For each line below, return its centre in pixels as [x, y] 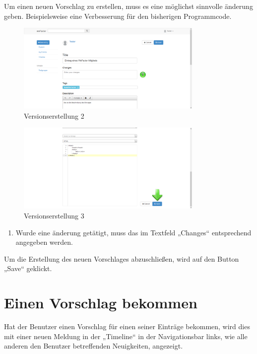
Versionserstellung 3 [54, 215]
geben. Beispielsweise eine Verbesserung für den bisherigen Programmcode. [118, 16]
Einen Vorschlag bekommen [101, 303]
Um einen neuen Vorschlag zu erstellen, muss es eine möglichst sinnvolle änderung [128, 6]
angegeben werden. [44, 242]
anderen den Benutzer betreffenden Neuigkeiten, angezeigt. [94, 346]
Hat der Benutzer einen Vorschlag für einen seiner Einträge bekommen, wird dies [127, 326]
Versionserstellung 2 [54, 115]
